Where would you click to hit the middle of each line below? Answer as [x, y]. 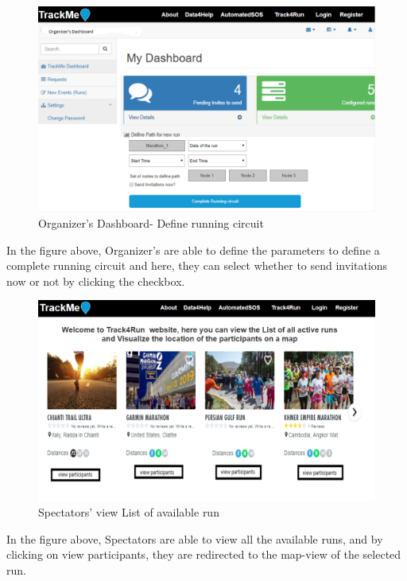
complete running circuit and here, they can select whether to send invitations [197, 265]
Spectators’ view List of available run [129, 512]
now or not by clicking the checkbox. [96, 281]
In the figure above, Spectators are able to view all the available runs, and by [195, 538]
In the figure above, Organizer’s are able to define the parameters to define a [193, 250]
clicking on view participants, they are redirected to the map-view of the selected [204, 554]
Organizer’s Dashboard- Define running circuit [151, 222]
